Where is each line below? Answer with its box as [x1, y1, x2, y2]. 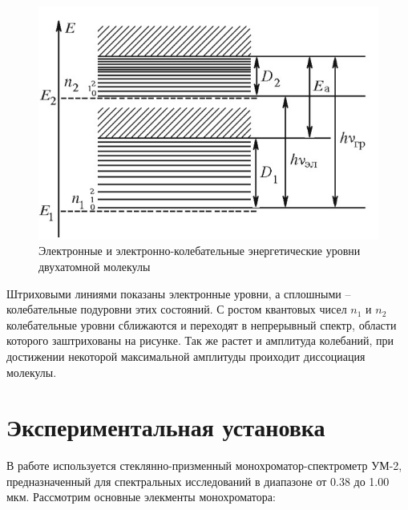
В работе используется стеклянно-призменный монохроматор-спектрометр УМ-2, [6, 457, 402, 474]
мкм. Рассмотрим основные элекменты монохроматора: [6, 488, 276, 505]
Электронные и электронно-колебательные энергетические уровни [38, 242, 361, 259]
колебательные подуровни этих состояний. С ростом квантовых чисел [6, 301, 347, 318]
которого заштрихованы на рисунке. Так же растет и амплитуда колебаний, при [6, 332, 394, 349]
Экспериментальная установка [6, 411, 325, 443]
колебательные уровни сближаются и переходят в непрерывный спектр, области [6, 316, 397, 333]
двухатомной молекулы [38, 257, 151, 274]
